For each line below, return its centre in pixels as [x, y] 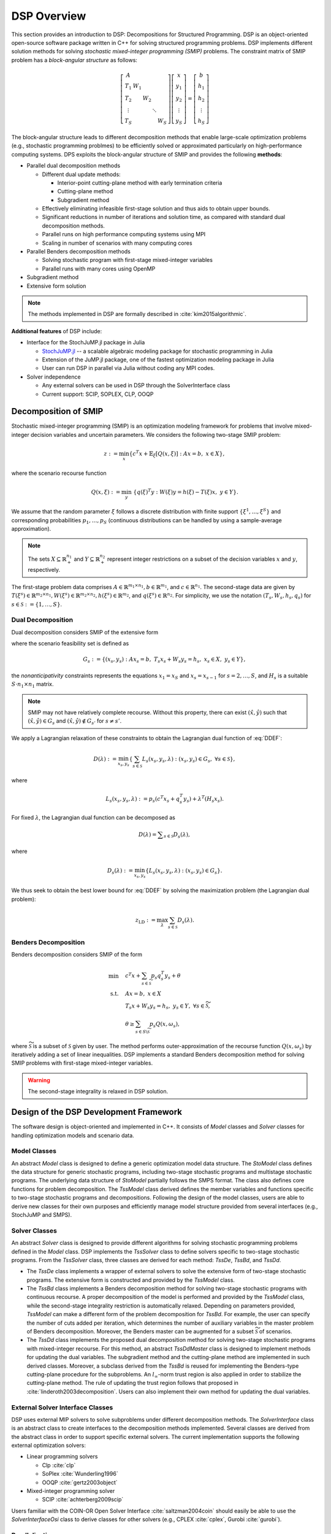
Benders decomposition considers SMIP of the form [77, 954]
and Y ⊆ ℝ [87, 559]
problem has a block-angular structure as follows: [74, 60]
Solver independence [54, 377]
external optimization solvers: [48, 1446]
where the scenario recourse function [59, 473]
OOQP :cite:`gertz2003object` [80, 1482]
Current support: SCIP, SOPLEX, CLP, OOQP [98, 394]
